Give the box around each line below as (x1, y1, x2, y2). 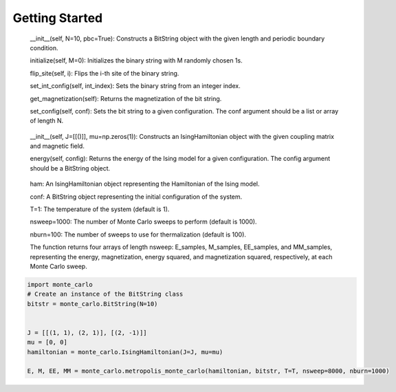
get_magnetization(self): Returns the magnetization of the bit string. (30, 94, 222, 102)
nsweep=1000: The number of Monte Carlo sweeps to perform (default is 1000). (30, 217, 257, 226)
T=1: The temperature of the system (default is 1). (30, 205, 170, 213)
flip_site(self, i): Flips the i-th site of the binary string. (30, 69, 179, 77)
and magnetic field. (30, 142, 85, 151)
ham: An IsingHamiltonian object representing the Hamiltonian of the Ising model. (30, 179, 260, 188)
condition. (30, 43, 58, 52)
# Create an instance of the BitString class (27, 290, 184, 298)
